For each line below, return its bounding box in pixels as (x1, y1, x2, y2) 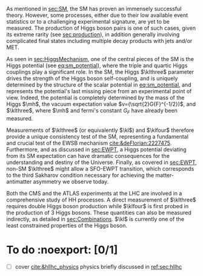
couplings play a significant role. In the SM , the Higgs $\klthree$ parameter (6, 68, 195, 75)
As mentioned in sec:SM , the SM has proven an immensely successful (6, 5, 182, 12)
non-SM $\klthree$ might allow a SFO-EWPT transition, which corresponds (6, 165, 195, 172)
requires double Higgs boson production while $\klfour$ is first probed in (6, 202, 189, 209)
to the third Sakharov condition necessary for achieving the (6, 171, 155, 179)
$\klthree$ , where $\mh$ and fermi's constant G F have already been (6, 107, 178, 116)
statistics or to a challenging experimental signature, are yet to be (6, 18, 170, 25)
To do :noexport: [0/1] (6, 243, 118, 257)
